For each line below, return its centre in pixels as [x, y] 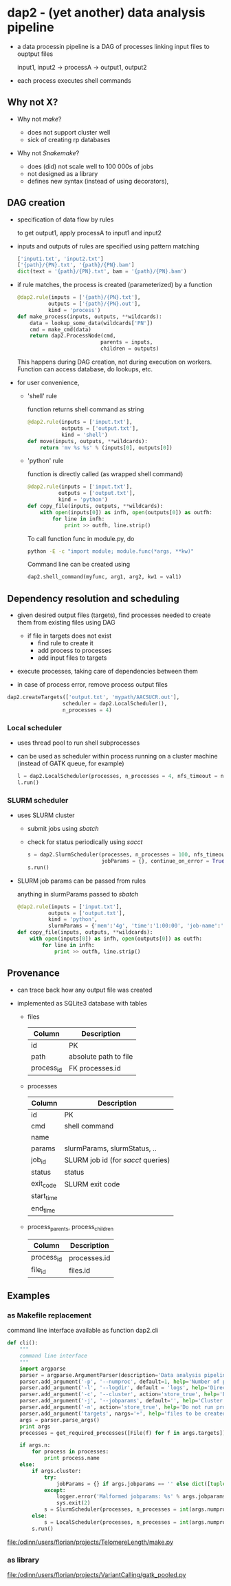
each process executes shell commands [74, 80]
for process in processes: [70, 1452]
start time [44, 1197]
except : [55, 1490]
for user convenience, [48, 383]
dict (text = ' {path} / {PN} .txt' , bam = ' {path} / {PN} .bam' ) [102, 272]
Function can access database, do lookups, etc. [85, 369]
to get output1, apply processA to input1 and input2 [89, 233]
